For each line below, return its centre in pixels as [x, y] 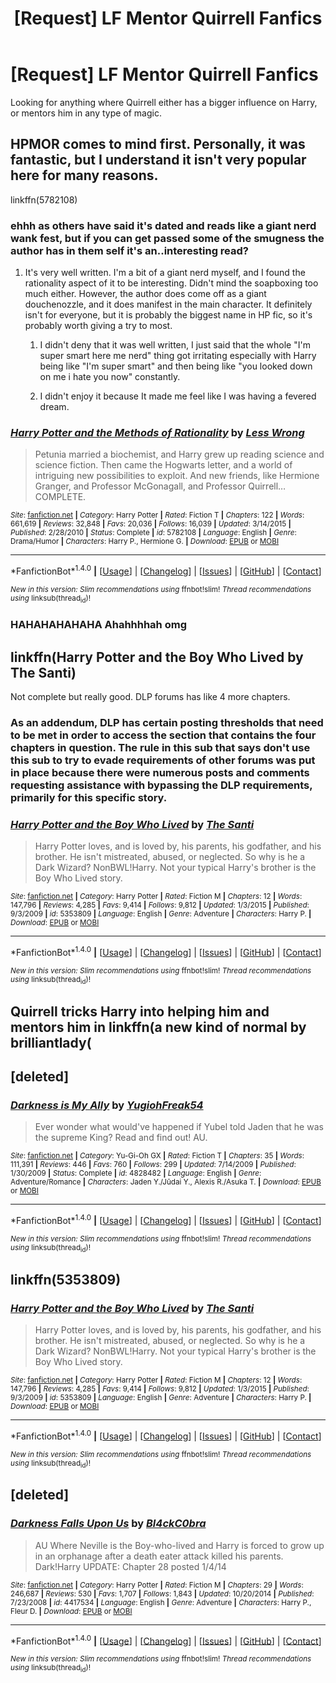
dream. [54, 407]
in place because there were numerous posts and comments [160, 772]
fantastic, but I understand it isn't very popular [158, 160]
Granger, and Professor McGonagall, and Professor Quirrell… [160, 486]
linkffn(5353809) [66, 1279]
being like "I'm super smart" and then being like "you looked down [176, 366]
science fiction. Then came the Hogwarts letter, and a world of [163, 465]
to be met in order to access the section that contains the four [163, 735]
